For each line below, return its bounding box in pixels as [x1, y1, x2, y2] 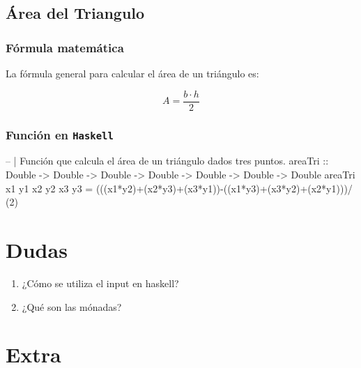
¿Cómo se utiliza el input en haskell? [22, 275, 179, 290]
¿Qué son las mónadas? [22, 299, 122, 314]
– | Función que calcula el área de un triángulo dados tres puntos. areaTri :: [6, 153, 329, 168]
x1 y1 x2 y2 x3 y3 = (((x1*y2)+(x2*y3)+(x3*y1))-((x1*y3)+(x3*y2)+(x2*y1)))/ [6, 181, 353, 195]
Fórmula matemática [6, 38, 124, 56]
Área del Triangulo [6, 2, 145, 24]
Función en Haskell [6, 125, 114, 143]
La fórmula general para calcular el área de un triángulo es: [6, 66, 259, 80]
